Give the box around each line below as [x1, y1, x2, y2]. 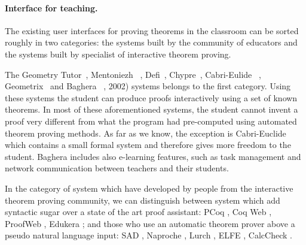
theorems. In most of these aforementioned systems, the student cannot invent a [5, 103, 298, 116]
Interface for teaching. [5, 1, 98, 14]
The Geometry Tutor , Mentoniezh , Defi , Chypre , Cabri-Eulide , [5, 68, 261, 80]
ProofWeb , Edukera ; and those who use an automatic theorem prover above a [5, 217, 295, 229]
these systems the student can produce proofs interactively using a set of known [5, 91, 298, 104]
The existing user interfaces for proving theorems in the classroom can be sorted [5, 24, 299, 37]
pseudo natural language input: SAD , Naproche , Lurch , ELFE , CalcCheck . [5, 229, 292, 241]
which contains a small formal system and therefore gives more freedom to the [5, 138, 291, 151]
